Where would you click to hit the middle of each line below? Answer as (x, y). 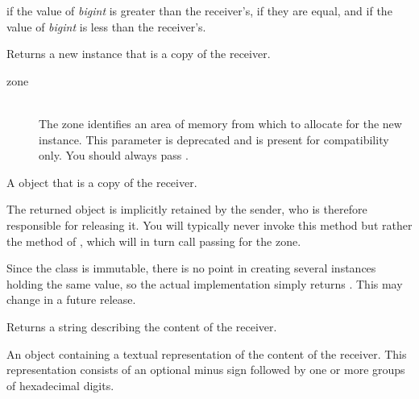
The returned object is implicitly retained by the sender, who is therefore (187, 209)
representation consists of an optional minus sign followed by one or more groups (206, 370)
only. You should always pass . (114, 155)
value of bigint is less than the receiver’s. (106, 26)
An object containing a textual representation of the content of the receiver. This (207, 353)
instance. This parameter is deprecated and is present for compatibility (214, 139)
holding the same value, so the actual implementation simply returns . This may (205, 283)
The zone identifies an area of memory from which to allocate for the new (220, 123)
